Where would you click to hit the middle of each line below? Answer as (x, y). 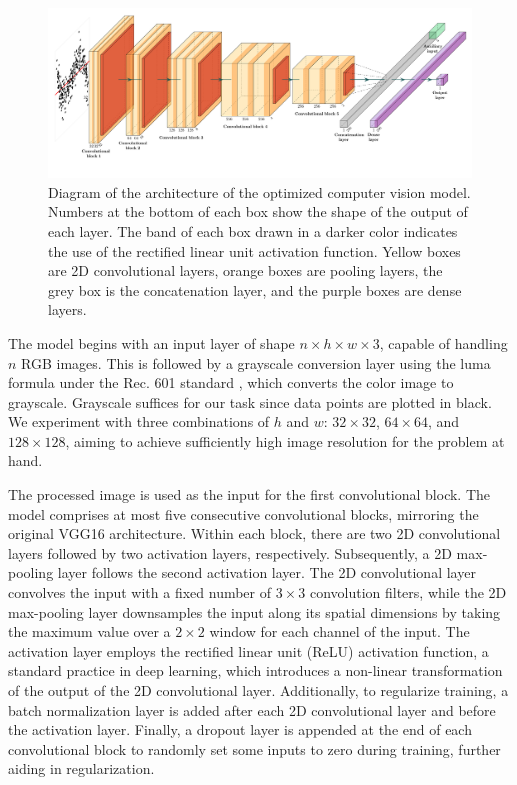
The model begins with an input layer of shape (151, 342)
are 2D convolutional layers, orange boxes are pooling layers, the (245, 270)
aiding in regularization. (81, 768)
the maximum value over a (89, 631)
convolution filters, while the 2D (408, 592)
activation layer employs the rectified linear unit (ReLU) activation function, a (248, 650)
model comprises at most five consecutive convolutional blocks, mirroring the (243, 513)
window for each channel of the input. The (339, 631)
